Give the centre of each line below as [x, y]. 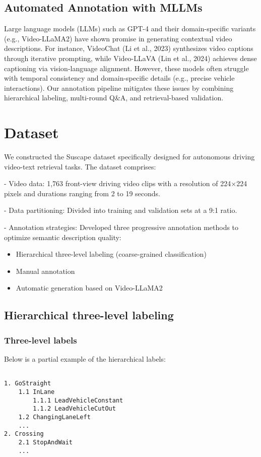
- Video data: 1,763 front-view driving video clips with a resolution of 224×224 [126, 183]
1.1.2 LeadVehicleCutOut [74, 409]
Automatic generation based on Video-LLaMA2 [89, 288]
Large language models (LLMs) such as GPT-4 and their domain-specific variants [130, 28]
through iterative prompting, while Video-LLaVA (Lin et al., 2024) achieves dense [130, 58]
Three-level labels [41, 340]
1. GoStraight [28, 384]
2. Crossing [24, 434]
